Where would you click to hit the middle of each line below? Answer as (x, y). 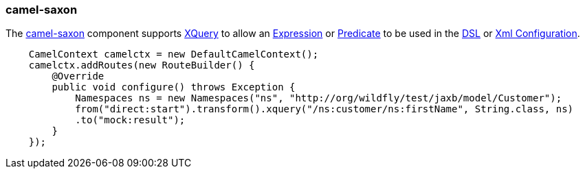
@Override (78, 76)
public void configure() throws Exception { (174, 87)
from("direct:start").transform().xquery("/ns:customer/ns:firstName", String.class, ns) (324, 109)
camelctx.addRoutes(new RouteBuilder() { (142, 65)
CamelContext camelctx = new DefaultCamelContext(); (174, 54)
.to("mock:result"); (130, 120)
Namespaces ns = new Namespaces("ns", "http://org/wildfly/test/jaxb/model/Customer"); (319, 98)
